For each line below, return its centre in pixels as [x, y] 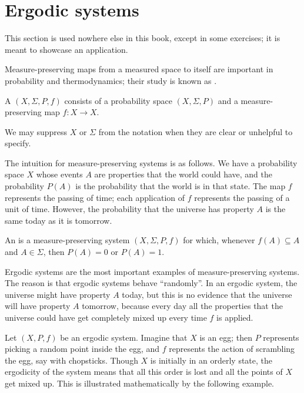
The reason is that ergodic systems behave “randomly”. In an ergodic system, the [151, 283]
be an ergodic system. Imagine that [124, 337]
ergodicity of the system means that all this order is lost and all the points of [144, 372]
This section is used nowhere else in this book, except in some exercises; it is [143, 38]
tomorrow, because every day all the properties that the [182, 306]
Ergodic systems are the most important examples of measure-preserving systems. [152, 271]
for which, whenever [219, 240]
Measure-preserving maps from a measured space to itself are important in [139, 69]
